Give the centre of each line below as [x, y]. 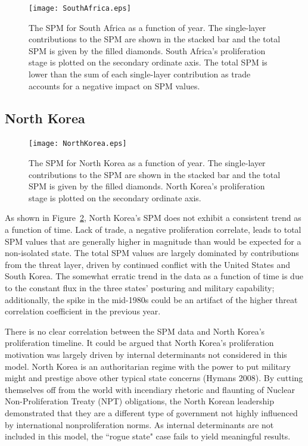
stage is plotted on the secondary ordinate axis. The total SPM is [148, 62]
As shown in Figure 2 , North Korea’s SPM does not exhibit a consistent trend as [153, 218]
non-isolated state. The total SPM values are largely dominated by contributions [152, 253]
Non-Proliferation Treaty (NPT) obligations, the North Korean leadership [139, 401]
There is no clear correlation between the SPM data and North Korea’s [135, 331]
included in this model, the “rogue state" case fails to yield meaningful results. [148, 436]
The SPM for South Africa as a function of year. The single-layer [147, 27]
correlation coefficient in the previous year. [83, 311]
